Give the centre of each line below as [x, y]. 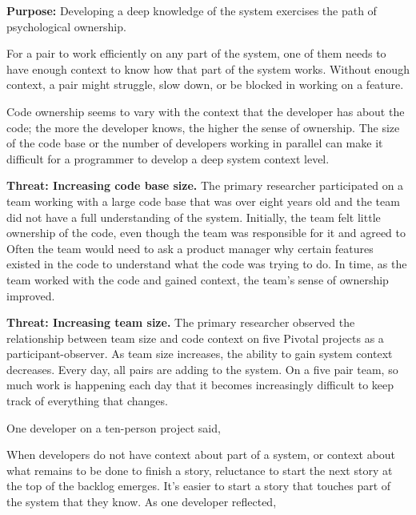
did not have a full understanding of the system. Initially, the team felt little [194, 217]
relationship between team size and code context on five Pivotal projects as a [195, 338]
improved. [31, 295]
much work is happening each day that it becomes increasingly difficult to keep [200, 385]
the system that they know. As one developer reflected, [142, 502]
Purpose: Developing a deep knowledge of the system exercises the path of [192, 10]
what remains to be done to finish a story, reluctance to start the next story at [200, 470]
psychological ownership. [66, 26]
